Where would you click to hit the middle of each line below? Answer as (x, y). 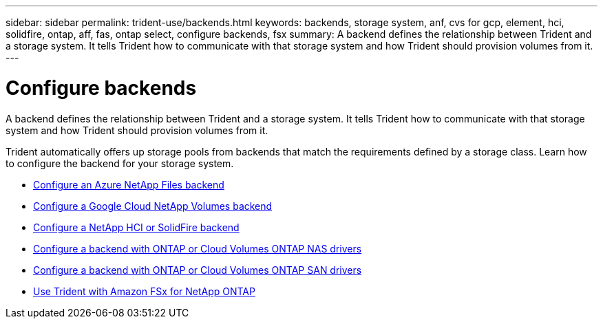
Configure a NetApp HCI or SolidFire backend (136, 227)
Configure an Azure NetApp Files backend (129, 184)
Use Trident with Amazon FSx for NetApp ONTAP (144, 291)
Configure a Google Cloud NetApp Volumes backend (153, 206)
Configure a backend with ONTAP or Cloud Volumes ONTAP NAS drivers (198, 248)
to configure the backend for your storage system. (120, 163)
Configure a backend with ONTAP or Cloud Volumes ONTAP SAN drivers (198, 270)
